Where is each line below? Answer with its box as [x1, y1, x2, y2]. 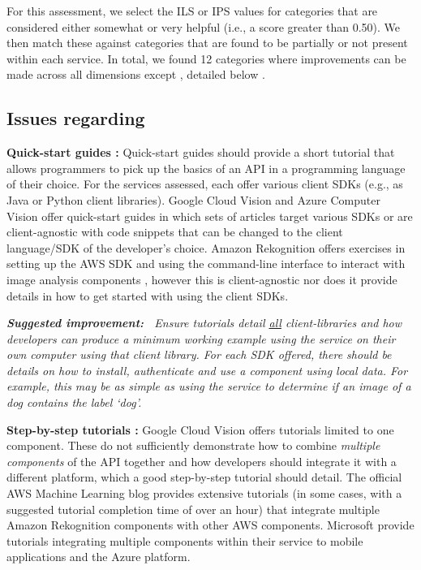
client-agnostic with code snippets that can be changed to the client [6, 223, 343, 240]
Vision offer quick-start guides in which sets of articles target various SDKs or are [6, 207, 413, 224]
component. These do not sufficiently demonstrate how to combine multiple [6, 437, 380, 454]
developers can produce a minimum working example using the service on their [6, 330, 396, 347]
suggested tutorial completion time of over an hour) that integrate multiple [6, 500, 380, 517]
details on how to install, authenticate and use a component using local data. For [6, 361, 408, 378]
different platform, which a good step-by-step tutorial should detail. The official [6, 469, 402, 486]
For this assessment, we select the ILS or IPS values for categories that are [6, 2, 378, 19]
